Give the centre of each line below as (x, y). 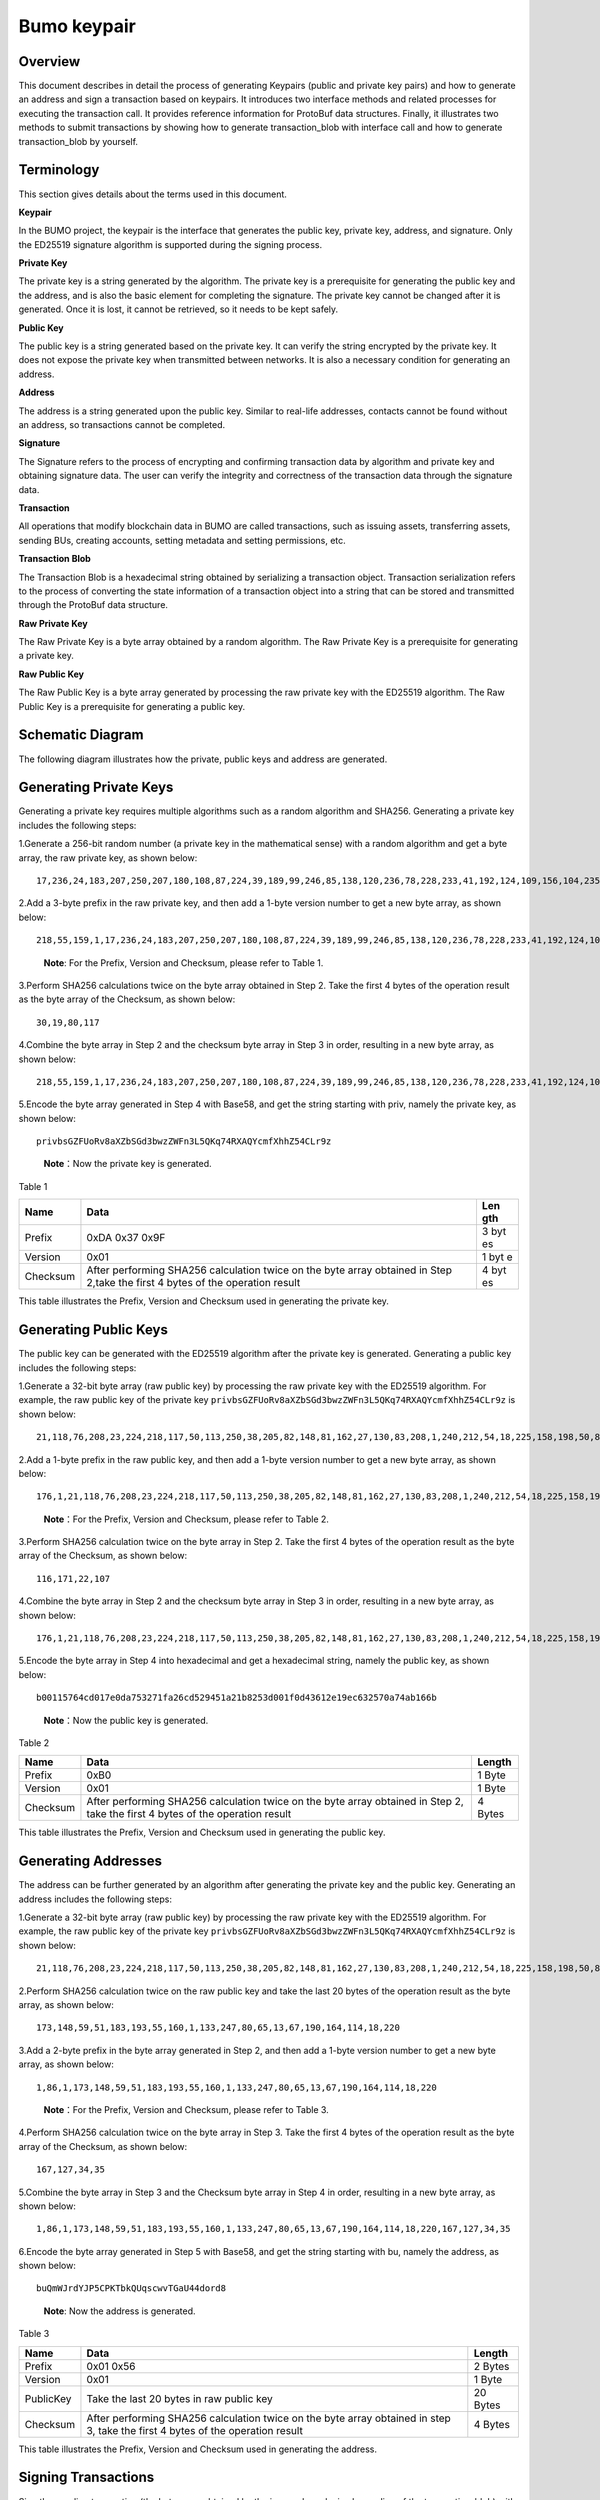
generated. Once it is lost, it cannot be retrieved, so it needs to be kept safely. (178, 309)
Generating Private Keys (96, 787)
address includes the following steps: (95, 1899)
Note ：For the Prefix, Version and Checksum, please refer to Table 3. (186, 2109)
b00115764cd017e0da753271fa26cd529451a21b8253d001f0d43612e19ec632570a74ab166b (236, 1698)
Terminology (59, 170)
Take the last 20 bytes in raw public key (180, 2398)
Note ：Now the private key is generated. (127, 1164)
